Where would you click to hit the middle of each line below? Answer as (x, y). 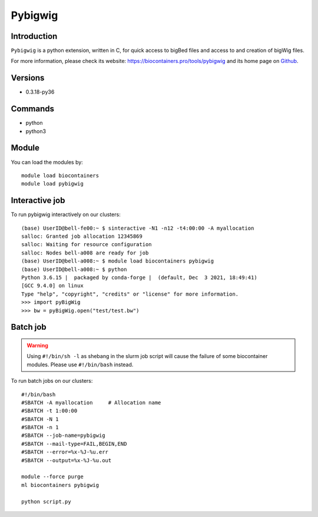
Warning (37, 345)
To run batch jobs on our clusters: (52, 381)
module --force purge (52, 477)
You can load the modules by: (47, 162)
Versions (28, 78)
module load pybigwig (52, 184)
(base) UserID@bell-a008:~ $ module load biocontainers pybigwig (118, 261)
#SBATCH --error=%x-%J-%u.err (65, 452)
